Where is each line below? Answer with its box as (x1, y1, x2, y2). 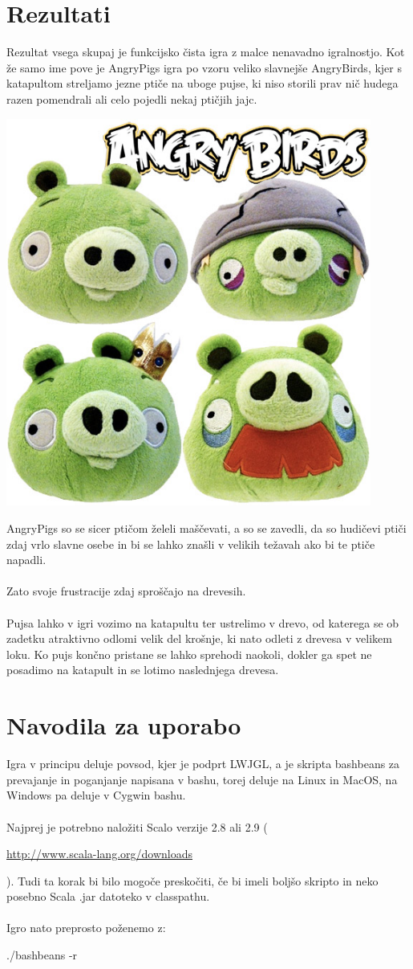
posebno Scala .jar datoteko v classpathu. (6, 888, 210, 905)
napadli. (6, 551, 47, 568)
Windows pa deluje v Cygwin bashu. (6, 787, 186, 803)
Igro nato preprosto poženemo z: (6, 919, 166, 936)
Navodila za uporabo (6, 709, 241, 742)
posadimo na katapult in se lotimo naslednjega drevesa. (6, 661, 279, 678)
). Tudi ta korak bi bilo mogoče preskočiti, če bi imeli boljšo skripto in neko (6, 872, 379, 889)
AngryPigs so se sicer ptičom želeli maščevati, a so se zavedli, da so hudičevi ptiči (6, 520, 407, 537)
